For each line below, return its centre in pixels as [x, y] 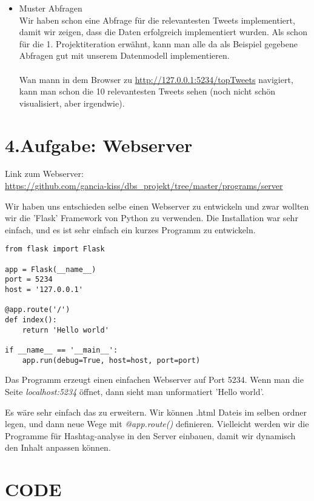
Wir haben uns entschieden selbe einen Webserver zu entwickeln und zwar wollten [157, 206]
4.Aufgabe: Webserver [99, 144]
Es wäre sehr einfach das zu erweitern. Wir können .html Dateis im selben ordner [156, 412]
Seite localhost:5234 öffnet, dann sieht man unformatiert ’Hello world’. [135, 391]
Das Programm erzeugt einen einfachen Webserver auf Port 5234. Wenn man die [154, 380]
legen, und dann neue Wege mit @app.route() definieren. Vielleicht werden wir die [157, 424]
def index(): [31, 320]
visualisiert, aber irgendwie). [72, 103]
